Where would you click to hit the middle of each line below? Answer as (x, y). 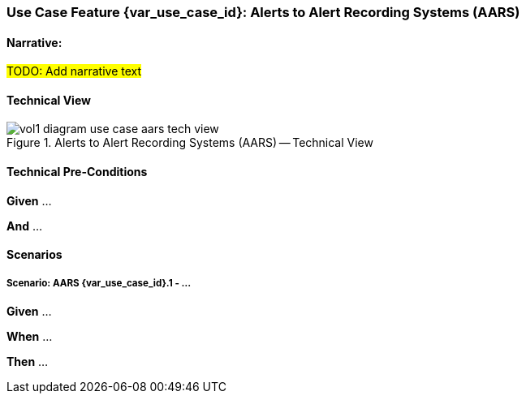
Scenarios (34, 255)
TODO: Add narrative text (74, 71)
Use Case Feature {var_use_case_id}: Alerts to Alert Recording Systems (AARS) (263, 12)
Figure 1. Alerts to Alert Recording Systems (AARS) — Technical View (190, 143)
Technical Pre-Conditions (77, 172)
